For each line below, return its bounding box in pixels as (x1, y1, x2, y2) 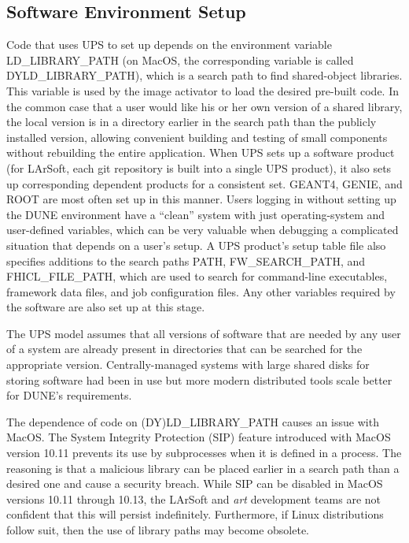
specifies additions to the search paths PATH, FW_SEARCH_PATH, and (6, 252, 366, 269)
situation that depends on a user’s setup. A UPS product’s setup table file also (6, 236, 386, 253)
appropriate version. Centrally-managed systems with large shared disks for (6, 356, 370, 373)
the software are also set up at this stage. (6, 299, 205, 315)
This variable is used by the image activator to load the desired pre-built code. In (6, 82, 399, 99)
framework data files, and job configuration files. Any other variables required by (6, 283, 396, 299)
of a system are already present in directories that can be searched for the (6, 340, 363, 357)
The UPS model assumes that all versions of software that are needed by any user (6, 325, 401, 341)
